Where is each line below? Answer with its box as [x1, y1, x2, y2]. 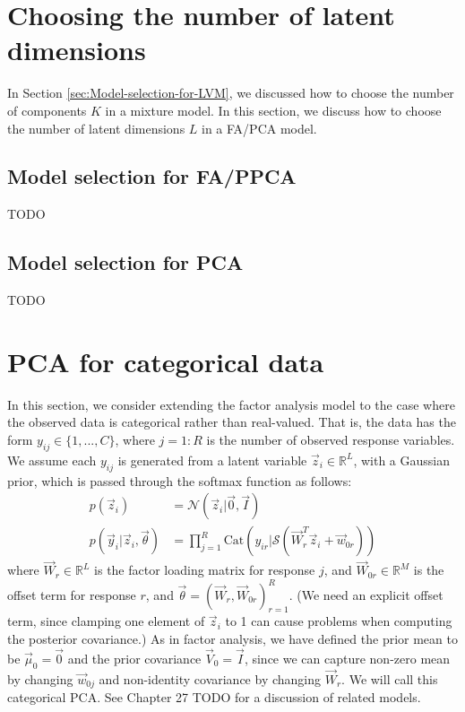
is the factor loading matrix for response [94, 560, 315, 579]
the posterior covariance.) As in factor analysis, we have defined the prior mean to [7, 629, 458, 647]
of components [7, 100, 87, 119]
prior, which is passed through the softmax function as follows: [7, 471, 352, 490]
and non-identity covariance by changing [99, 669, 322, 688]
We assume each [7, 450, 97, 469]
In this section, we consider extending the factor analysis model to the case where [7, 395, 455, 413]
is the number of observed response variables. [206, 430, 455, 448]
